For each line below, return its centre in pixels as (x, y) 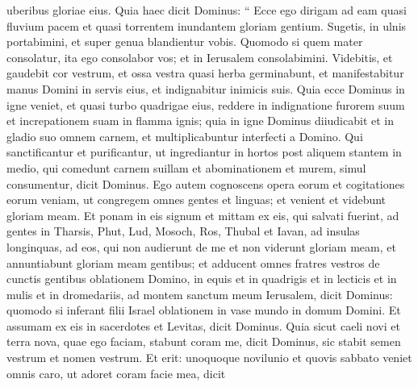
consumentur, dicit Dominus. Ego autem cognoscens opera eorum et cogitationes (206, 183)
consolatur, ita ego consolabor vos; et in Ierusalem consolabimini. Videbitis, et (200, 57)
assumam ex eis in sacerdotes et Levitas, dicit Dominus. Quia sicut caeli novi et (203, 325)
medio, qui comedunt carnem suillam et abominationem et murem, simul (186, 167)
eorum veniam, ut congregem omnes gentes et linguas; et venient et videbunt (196, 200)
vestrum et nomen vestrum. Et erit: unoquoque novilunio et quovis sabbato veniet (209, 358)
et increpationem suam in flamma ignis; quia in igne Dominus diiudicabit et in (200, 121)
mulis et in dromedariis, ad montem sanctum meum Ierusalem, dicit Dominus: (200, 294)
